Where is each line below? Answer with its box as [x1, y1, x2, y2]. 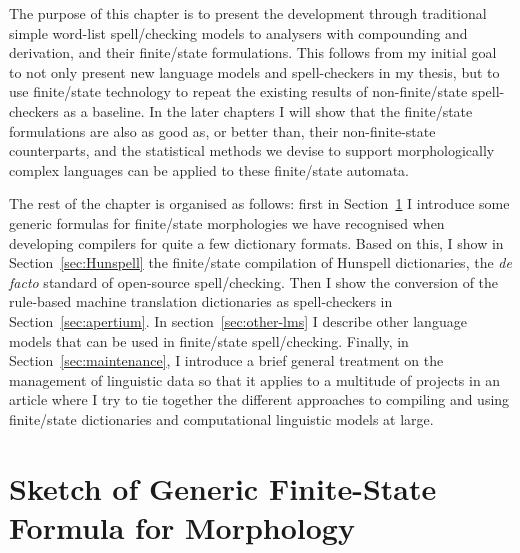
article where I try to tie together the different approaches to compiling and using [9, 389, 510, 410]
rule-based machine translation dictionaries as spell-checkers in [9, 291, 393, 312]
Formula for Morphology [9, 506, 355, 547]
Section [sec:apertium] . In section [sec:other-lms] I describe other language [9, 310, 467, 331]
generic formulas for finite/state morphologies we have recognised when [9, 212, 445, 233]
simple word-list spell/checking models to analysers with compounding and [9, 22, 468, 43]
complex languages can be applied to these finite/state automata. [9, 159, 409, 180]
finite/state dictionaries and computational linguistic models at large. [9, 408, 434, 429]
